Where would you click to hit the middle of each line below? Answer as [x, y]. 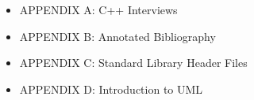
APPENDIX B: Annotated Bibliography [117, 36]
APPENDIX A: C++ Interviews [98, 9]
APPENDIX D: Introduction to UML [111, 89]
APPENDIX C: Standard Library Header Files [133, 63]
